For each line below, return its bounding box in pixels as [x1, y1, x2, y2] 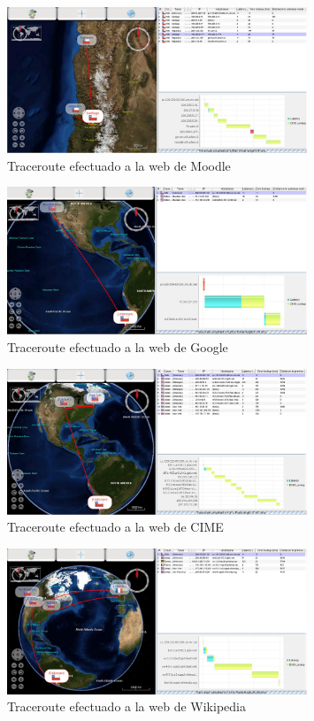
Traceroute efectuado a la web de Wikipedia [7, 697, 246, 716]
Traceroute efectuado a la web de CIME [7, 518, 224, 536]
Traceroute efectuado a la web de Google [7, 338, 228, 356]
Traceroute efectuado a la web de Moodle [7, 156, 231, 174]
